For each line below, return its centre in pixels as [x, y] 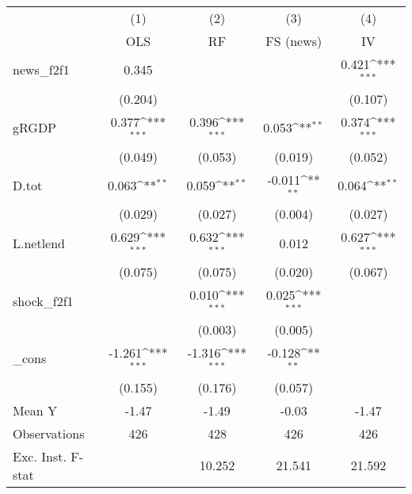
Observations [49, 433]
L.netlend [39, 243]
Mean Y [35, 410]
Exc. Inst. [40, 456]
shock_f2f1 [43, 301]
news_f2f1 [41, 70]
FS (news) [294, 41]
